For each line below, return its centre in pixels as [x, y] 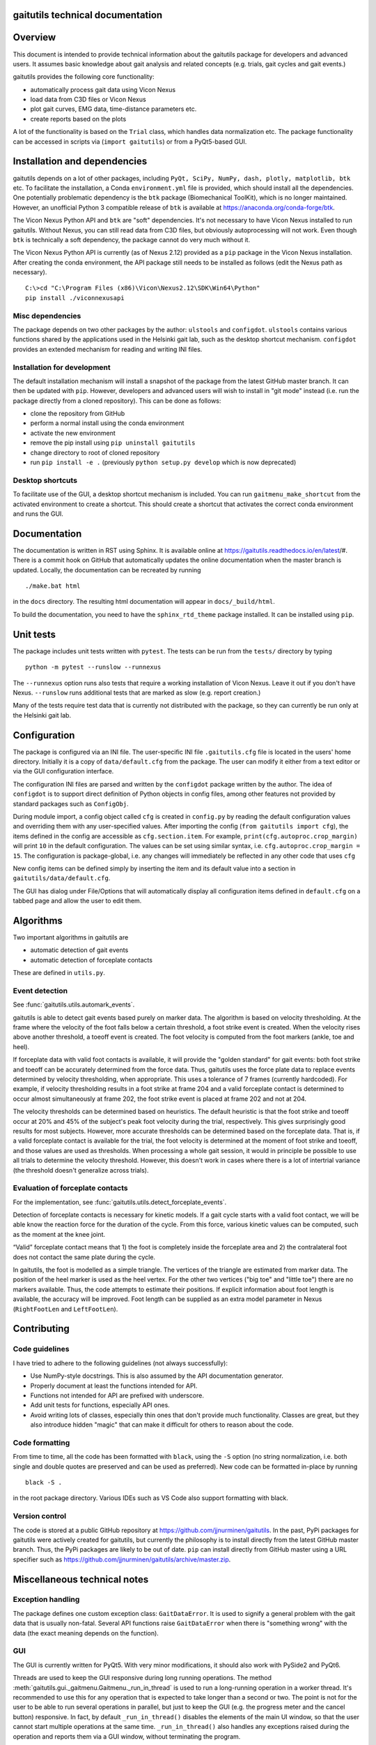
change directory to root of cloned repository [95, 452]
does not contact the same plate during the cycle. [84, 1257]
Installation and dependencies [80, 162]
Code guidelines [41, 1349]
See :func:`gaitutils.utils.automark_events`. [74, 1004]
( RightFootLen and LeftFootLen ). [65, 1309]
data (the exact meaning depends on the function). [86, 1633]
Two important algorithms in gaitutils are [71, 937]
